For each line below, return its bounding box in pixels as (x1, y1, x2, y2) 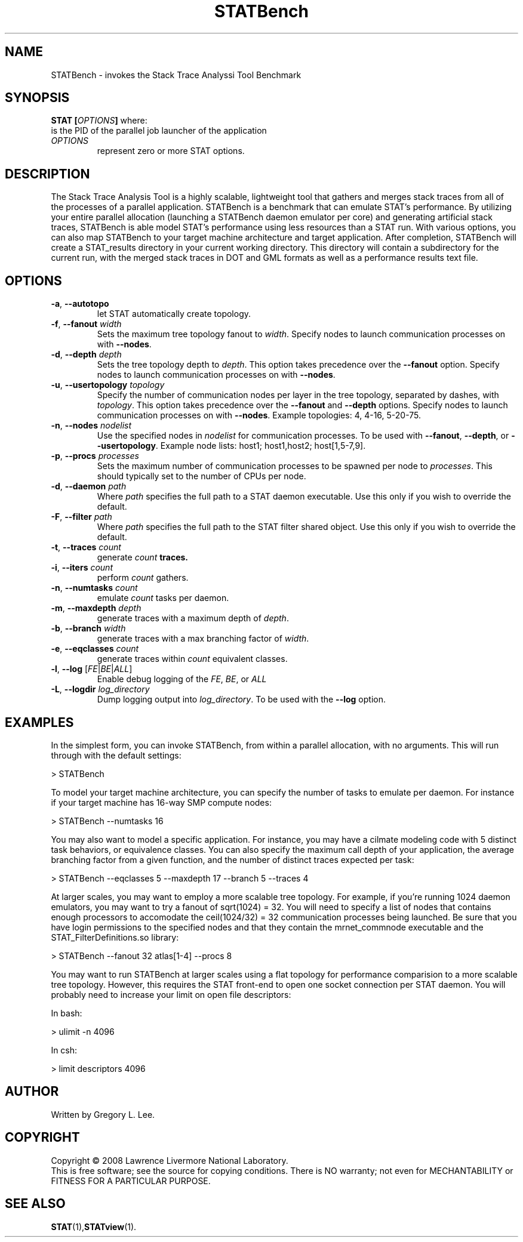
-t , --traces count (51, 542, 121, 553)
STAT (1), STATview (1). (51, 1221, 137, 1232)
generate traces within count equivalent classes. (97, 654, 288, 664)
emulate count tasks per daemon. (97, 593, 229, 603)
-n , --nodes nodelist (51, 420, 132, 431)
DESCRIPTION (5, 166, 90, 181)
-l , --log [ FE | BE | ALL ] (51, 664, 133, 674)
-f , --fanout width (51, 319, 122, 329)
